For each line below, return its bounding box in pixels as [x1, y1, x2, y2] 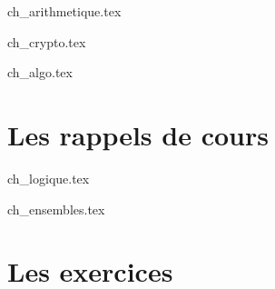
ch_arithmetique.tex [7, 2, 122, 20]
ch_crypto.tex [7, 32, 86, 51]
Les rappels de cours [7, 115, 269, 153]
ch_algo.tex [7, 63, 73, 82]
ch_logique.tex [7, 168, 90, 187]
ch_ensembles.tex [7, 199, 105, 218]
